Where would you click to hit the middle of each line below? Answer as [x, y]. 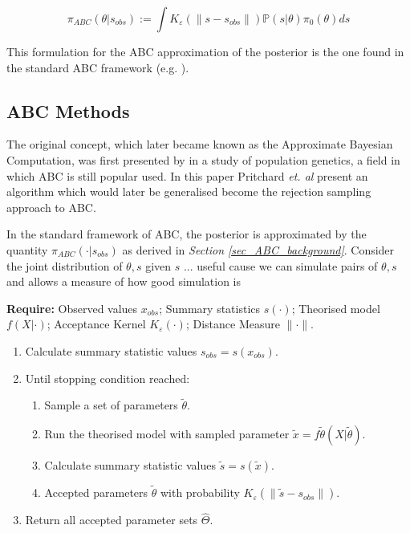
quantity [27, 249]
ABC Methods [68, 110]
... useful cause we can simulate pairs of [280, 265]
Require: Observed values [72, 308]
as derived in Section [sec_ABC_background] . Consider [258, 249]
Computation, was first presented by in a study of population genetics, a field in [203, 159]
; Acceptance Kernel [96, 324]
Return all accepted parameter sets [112, 520]
